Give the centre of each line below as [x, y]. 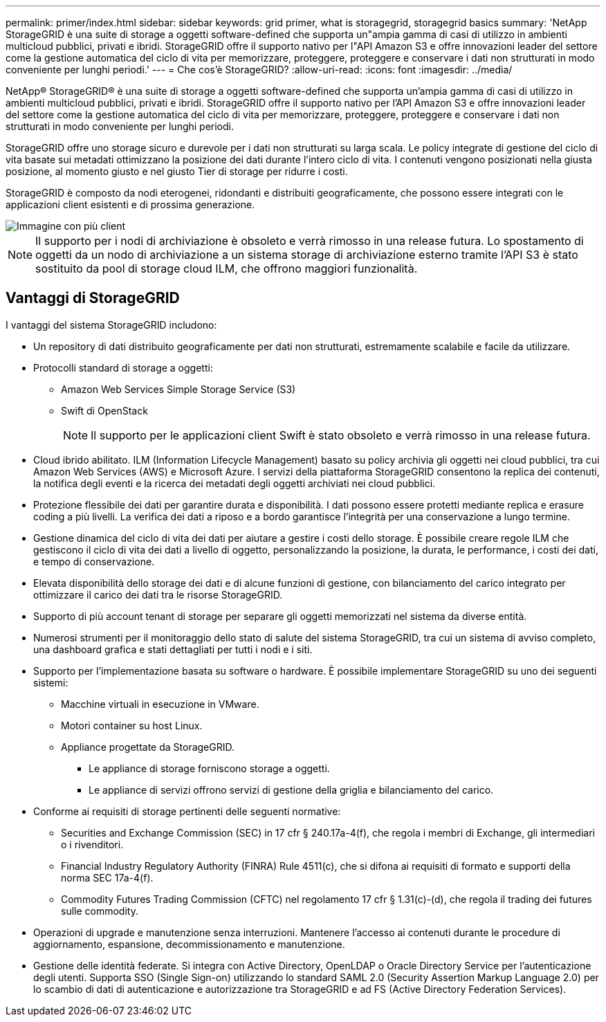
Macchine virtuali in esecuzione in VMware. [160, 704]
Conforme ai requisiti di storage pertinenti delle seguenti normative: [187, 811]
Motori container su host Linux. [132, 725]
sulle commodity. [100, 911]
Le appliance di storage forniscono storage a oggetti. [209, 768]
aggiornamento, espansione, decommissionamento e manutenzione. [189, 944]
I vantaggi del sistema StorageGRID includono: [111, 325]
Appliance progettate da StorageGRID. [148, 747]
